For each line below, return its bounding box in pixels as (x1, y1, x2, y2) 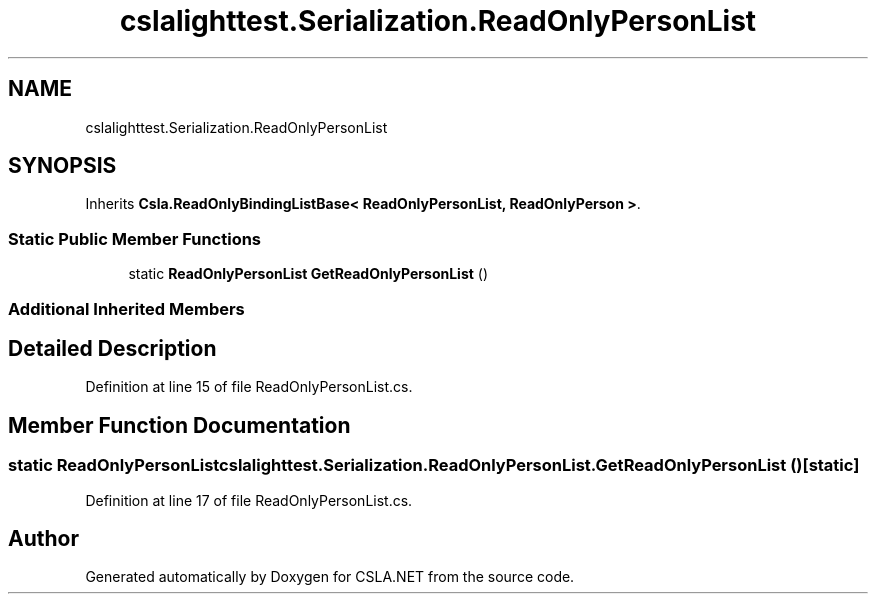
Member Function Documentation (8, 412, 351, 438)
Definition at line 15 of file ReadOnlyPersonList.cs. (85, 378, 413, 396)
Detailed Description (8, 335, 217, 361)
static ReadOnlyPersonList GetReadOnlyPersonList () (128, 265, 489, 283)
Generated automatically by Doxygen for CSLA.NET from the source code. (85, 568, 575, 586)
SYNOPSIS (8, 153, 117, 179)
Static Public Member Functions (8, 228, 262, 249)
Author (8, 526, 79, 552)
